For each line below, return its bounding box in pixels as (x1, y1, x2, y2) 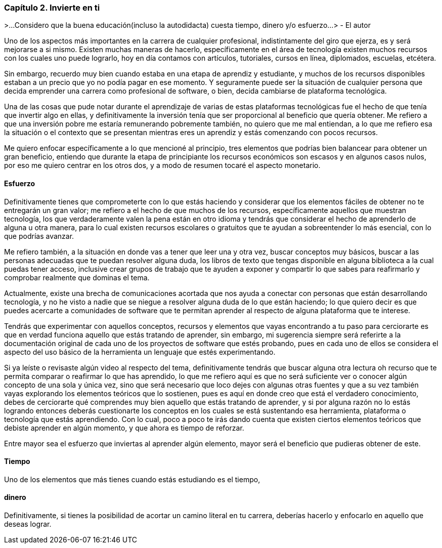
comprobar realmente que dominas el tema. (4, 273, 150, 282)
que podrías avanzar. (4, 231, 74, 240)
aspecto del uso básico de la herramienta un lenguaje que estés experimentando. (4, 347, 276, 356)
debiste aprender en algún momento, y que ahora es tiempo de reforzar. (4, 423, 244, 432)
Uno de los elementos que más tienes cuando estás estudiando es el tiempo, (4, 475, 260, 484)
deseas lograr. (4, 520, 52, 529)
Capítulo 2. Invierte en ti (4, 3, 100, 13)
